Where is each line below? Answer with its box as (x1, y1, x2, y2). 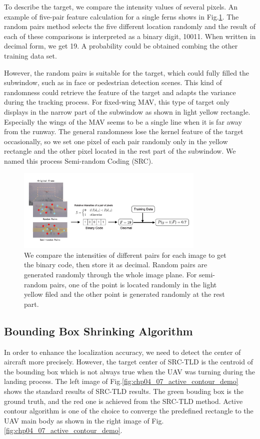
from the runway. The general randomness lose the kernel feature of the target (4, 126, 243, 137)
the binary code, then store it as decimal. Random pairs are (24, 259, 207, 270)
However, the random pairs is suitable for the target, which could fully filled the (4, 67, 249, 78)
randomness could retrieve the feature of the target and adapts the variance (4, 87, 236, 97)
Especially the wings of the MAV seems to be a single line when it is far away (4, 116, 242, 127)
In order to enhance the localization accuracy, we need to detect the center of (4, 346, 241, 357)
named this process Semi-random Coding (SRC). (4, 155, 153, 166)
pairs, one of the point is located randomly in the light (49, 279, 217, 289)
